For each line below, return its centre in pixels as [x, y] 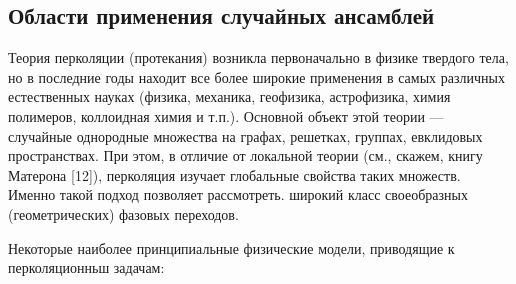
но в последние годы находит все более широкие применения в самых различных [256, 76]
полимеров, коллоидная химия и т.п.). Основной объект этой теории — [226, 115]
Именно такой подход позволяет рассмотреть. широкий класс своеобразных [238, 194]
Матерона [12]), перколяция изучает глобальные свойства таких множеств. [234, 174]
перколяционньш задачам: [86, 267]
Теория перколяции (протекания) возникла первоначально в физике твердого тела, [258, 57]
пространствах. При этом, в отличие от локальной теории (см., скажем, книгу [245, 155]
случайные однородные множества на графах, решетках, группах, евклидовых [245, 135]
